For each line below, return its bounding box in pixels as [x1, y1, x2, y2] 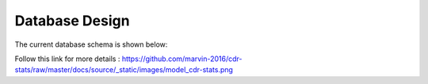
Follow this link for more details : [14, 54, 120, 63]
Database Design [14, 12, 130, 29]
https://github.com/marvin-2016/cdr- [121, 54, 243, 63]
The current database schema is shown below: [14, 40, 168, 49]
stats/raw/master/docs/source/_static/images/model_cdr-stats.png [14, 65, 234, 74]
